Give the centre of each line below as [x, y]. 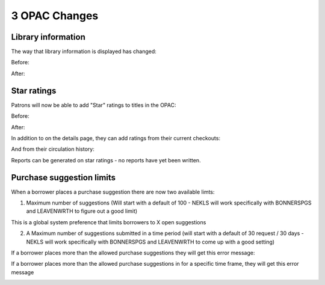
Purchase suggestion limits [63, 177]
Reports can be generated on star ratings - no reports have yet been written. [106, 160]
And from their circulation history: [53, 149]
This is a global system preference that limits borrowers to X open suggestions [109, 222]
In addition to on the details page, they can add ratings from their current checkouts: [116, 138]
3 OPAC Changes [55, 16]
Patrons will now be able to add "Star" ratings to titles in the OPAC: [94, 105]
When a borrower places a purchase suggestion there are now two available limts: [113, 192]
